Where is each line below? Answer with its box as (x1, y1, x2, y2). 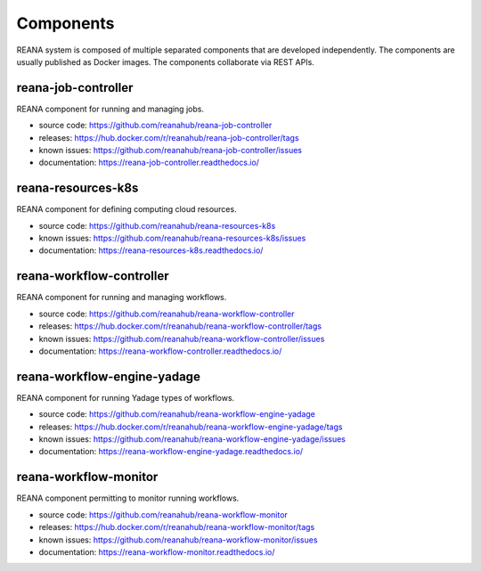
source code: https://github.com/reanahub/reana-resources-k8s (38, 220, 276, 231)
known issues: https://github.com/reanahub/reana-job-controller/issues (38, 145, 303, 156)
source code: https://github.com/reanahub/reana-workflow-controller (38, 308, 295, 319)
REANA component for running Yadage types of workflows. (16, 392, 235, 403)
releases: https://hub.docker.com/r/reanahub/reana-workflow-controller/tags (38, 321, 322, 331)
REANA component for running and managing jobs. (16, 103, 205, 114)
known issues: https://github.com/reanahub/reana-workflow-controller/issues (38, 333, 325, 344)
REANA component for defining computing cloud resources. (16, 204, 237, 215)
